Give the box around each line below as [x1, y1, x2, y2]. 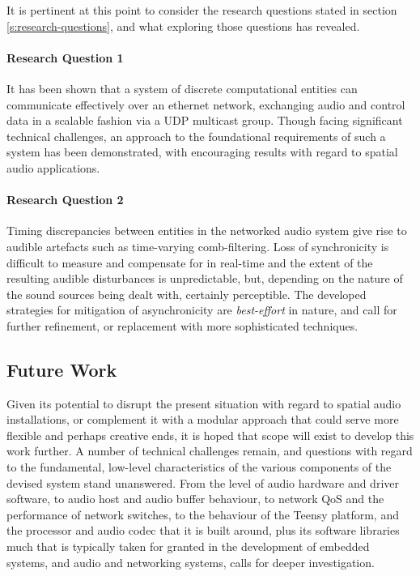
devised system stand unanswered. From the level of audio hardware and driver [6, 474, 399, 491]
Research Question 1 [6, 49, 124, 66]
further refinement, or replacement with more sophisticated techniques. [6, 317, 358, 334]
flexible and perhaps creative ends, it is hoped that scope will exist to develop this [6, 426, 414, 443]
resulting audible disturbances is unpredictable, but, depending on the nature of [6, 270, 403, 287]
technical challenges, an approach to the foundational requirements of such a [6, 127, 386, 144]
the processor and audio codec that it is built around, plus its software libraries [6, 522, 400, 539]
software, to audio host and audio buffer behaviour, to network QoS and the [6, 490, 384, 507]
